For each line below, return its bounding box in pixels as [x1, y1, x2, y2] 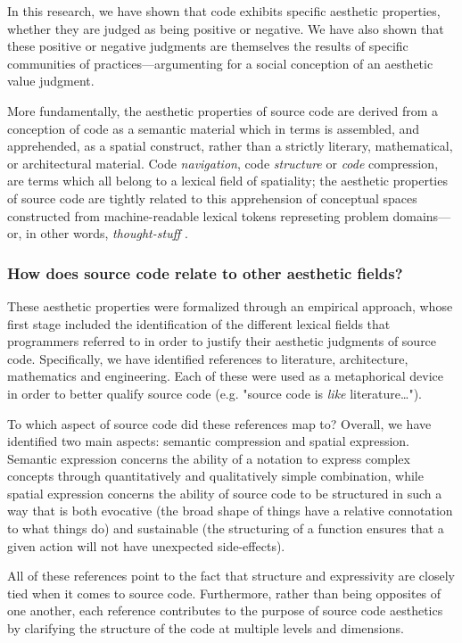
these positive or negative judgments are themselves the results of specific [7, 37, 408, 55]
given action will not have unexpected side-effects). [7, 536, 285, 555]
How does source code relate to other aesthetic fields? [7, 261, 403, 284]
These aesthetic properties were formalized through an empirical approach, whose [7, 296, 453, 315]
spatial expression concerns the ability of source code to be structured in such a [7, 483, 442, 502]
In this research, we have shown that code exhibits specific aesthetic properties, [7, 2, 441, 20]
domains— [392, 206, 451, 225]
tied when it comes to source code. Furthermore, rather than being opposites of [7, 583, 441, 602]
